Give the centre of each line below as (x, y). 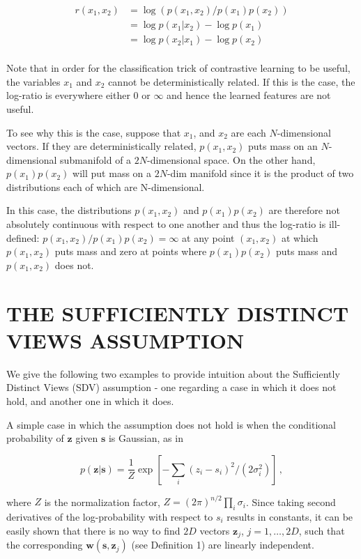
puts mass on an (283, 146)
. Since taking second (291, 501)
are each (248, 132)
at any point (208, 237)
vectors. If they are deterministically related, (101, 146)
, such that (322, 530)
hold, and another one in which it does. (90, 400)
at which (300, 237)
